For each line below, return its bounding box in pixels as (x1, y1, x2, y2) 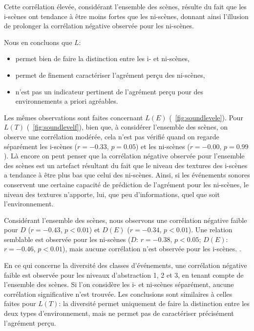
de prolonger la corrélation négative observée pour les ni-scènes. (4, 21, 194, 31)
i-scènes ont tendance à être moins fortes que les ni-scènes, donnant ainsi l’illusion (4, 11, 249, 21)
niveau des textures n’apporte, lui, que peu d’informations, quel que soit (4, 189, 220, 199)
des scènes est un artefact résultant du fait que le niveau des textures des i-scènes (4, 160, 248, 170)
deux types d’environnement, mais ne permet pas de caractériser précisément (4, 308, 234, 318)
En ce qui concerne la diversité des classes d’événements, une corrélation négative (4, 260, 247, 270)
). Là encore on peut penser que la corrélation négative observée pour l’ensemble (4, 151, 245, 161)
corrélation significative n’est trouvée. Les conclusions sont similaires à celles (4, 288, 233, 299)
